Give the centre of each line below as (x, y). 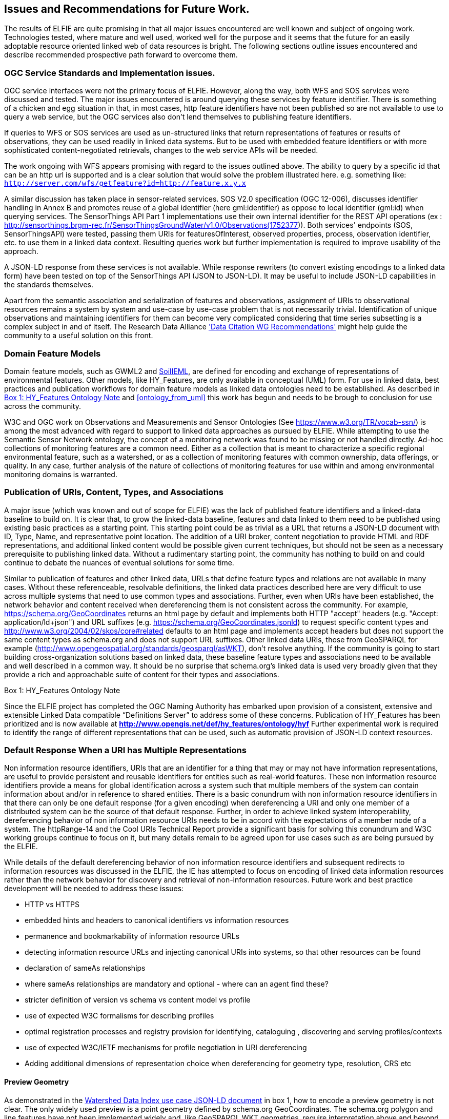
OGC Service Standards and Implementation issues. (110, 73)
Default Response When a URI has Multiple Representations (125, 750)
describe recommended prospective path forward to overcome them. (121, 55)
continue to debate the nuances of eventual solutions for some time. (119, 562)
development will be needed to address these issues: (94, 889)
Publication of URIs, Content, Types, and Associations (114, 492)
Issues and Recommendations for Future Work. (127, 9)
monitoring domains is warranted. (61, 474)
